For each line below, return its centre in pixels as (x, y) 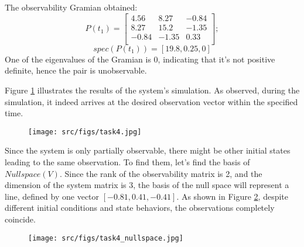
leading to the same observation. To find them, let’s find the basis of (127, 161)
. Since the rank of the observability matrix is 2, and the (161, 173)
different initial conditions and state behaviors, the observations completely (140, 208)
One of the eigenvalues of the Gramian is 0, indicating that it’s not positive (140, 59)
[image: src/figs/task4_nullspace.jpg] (106, 238)
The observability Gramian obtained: (71, 7)
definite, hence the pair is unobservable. (76, 70)
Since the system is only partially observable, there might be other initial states (148, 150)
